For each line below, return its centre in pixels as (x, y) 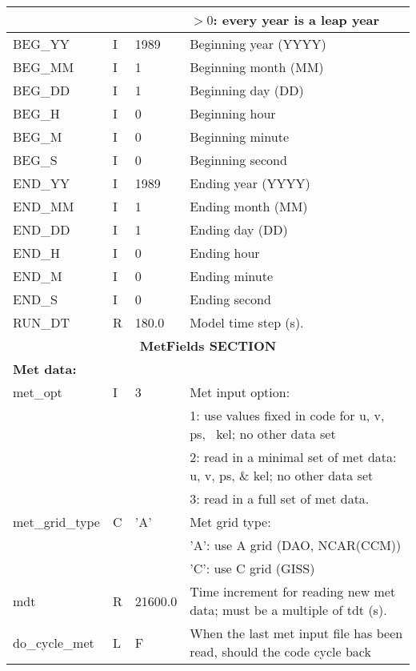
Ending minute (231, 276)
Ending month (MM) (249, 206)
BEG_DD (42, 90)
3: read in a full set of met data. (280, 498)
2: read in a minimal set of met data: (293, 457)
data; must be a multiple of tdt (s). (288, 610)
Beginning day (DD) (247, 90)
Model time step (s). (247, 322)
